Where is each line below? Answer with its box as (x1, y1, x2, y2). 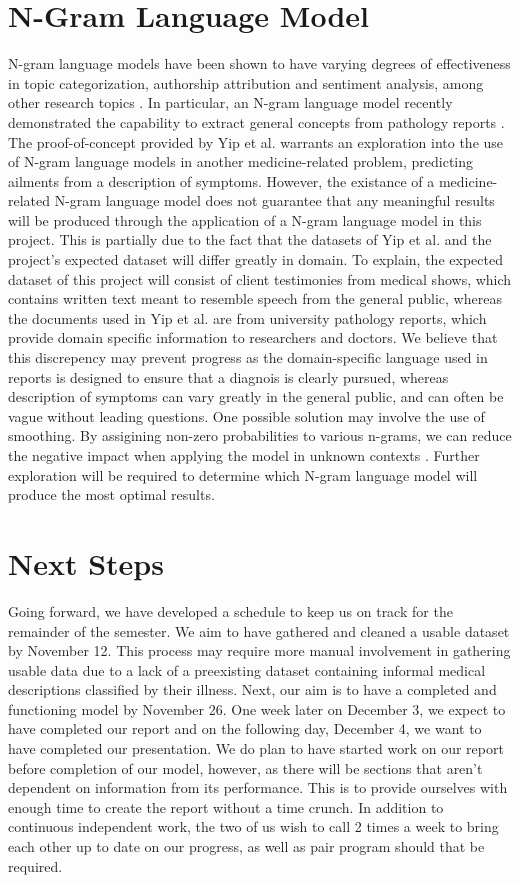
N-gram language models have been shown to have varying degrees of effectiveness (8, 53, 511, 74)
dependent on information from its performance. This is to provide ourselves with (8, 777, 508, 798)
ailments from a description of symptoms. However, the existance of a (8, 170, 435, 191)
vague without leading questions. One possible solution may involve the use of (8, 405, 485, 426)
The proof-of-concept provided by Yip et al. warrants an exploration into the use (8, 131, 504, 152)
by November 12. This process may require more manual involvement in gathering (8, 640, 511, 661)
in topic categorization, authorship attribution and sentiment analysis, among (8, 72, 484, 93)
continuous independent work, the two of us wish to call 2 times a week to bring (8, 816, 499, 837)
